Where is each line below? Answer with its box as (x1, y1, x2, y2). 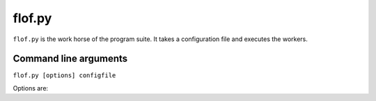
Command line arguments (13, 53, 128, 65)
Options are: (13, 84, 49, 92)
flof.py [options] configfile (13, 72, 116, 79)
